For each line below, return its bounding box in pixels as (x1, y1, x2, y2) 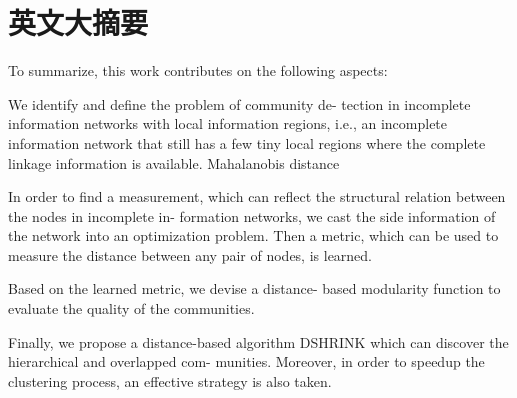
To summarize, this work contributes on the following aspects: (8, 60, 388, 81)
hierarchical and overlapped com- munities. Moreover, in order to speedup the (8, 351, 485, 372)
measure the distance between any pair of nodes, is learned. (8, 244, 373, 265)
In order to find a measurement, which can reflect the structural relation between (8, 186, 506, 207)
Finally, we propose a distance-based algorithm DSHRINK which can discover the (8, 331, 509, 352)
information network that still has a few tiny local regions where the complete (8, 132, 486, 153)
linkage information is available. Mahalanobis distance (8, 152, 340, 173)
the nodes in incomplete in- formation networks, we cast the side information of (8, 205, 496, 226)
